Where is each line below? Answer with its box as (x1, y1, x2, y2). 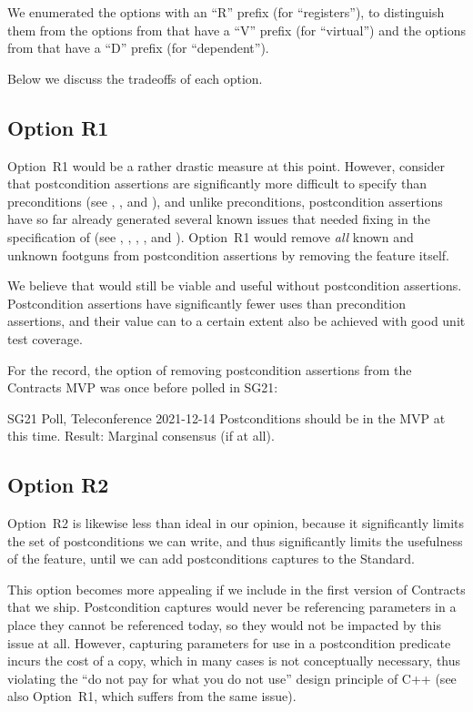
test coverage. (7, 329, 83, 348)
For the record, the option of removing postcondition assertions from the (7, 360, 412, 379)
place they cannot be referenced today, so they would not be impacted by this (7, 615, 442, 635)
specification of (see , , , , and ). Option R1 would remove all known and (7, 227, 414, 246)
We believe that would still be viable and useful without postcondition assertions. (7, 276, 462, 295)
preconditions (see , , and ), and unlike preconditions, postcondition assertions (7, 191, 443, 210)
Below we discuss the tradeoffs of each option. (7, 68, 263, 87)
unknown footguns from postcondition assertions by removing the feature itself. (7, 245, 449, 264)
